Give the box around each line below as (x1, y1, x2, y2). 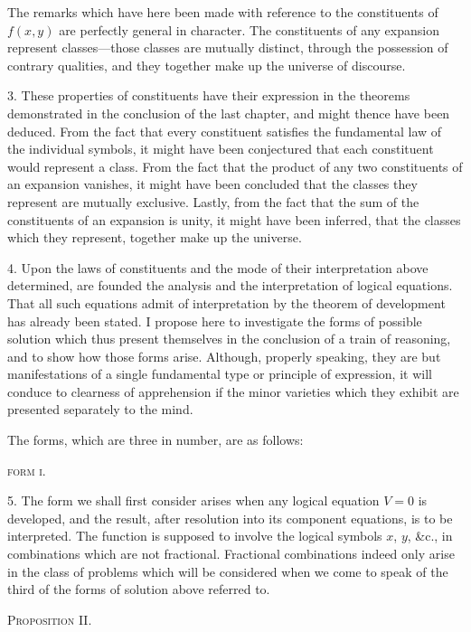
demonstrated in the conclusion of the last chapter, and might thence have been (7, 103, 450, 122)
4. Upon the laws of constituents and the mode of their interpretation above (7, 258, 429, 277)
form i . (7, 460, 46, 479)
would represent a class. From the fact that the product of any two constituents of (7, 156, 463, 175)
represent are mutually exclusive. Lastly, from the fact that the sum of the (7, 192, 419, 211)
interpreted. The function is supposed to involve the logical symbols (7, 526, 382, 545)
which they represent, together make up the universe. (7, 228, 302, 247)
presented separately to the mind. (7, 400, 193, 419)
